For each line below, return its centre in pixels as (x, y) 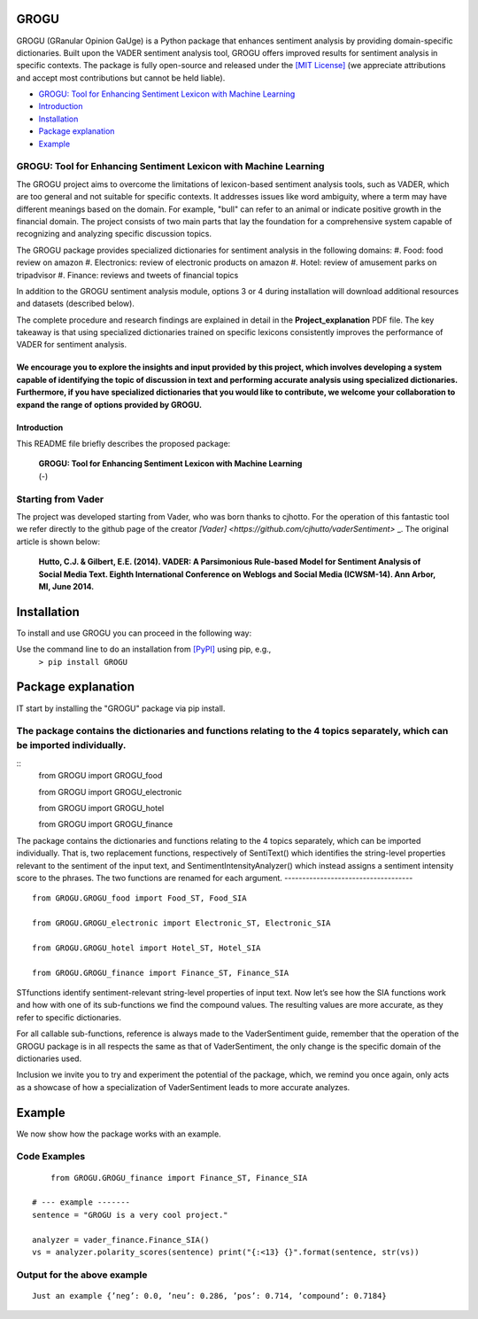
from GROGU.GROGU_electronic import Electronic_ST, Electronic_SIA (181, 923)
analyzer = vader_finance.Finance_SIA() (121, 1240)
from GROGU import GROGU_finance (106, 824)
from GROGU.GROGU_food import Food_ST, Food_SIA (139, 898)
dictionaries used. (49, 1058)
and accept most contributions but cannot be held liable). (121, 78)
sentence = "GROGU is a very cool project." (131, 1215)
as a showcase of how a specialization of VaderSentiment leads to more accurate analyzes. (183, 1087)
